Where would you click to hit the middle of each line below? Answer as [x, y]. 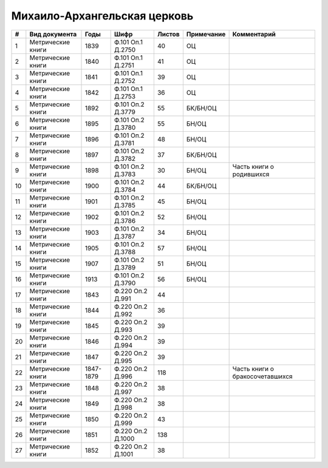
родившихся [251, 174]
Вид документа [53, 34]
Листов [168, 34]
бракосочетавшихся [262, 376]
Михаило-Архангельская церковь [102, 16]
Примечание [206, 34]
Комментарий [254, 34]
